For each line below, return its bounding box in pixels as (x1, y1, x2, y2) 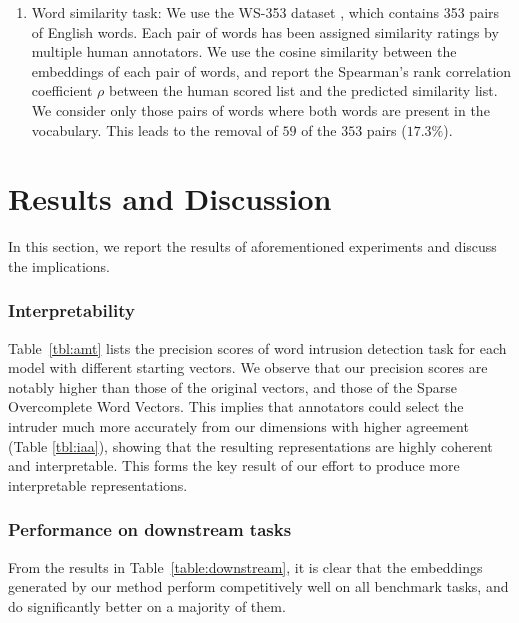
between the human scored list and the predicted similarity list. (109, 80, 498, 101)
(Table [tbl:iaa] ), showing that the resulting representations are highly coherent (8, 435, 493, 456)
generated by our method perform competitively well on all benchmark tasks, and (8, 576, 509, 597)
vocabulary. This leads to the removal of (31, 119, 278, 140)
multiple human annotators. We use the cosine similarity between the (31, 41, 457, 62)
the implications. (8, 255, 110, 276)
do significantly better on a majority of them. (8, 595, 286, 616)
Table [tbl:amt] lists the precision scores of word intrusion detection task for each (8, 337, 507, 358)
